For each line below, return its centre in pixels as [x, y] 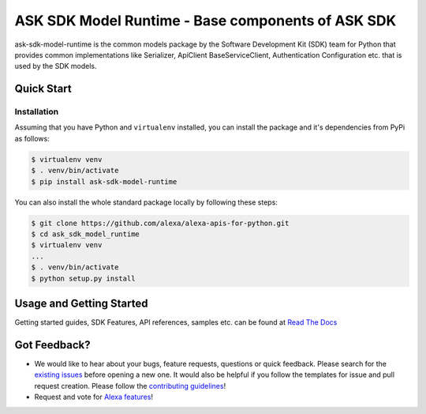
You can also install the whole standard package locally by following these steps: [146, 202]
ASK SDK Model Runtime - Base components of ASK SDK [206, 21]
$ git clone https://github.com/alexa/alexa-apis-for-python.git [160, 223]
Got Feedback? [52, 345]
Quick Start [43, 89]
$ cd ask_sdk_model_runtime [85, 234]
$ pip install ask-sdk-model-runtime [104, 181]
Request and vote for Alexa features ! [94, 397]
